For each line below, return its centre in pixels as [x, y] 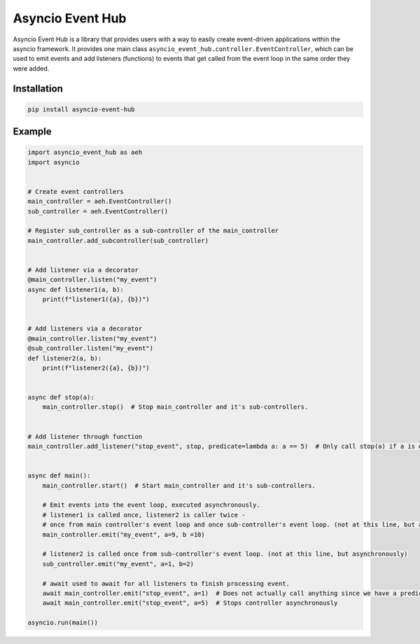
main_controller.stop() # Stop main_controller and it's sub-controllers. [175, 407]
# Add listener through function [85, 436]
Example [32, 132]
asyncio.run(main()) [63, 623]
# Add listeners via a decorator [85, 329]
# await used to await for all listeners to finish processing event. [166, 583]
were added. [31, 68]
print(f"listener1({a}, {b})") [96, 300]
